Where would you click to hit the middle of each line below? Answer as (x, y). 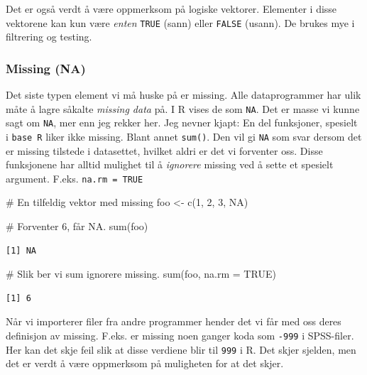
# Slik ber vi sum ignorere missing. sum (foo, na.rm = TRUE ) (141, 274)
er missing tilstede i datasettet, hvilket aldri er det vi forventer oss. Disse (164, 150)
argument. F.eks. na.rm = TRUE (75, 178)
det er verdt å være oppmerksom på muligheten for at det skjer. (145, 363)
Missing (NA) (46, 68)
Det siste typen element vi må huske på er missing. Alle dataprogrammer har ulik (183, 95)
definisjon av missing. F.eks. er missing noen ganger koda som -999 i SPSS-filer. (180, 336)
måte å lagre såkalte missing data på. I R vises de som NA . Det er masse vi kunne (183, 108)
